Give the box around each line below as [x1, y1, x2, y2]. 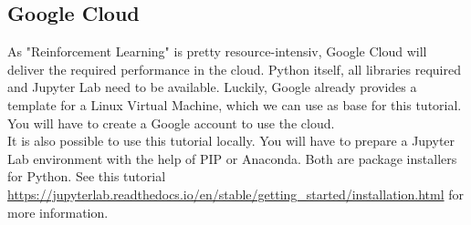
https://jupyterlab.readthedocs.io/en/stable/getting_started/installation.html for [7, 184, 464, 203]
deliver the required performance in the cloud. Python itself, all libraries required [7, 59, 461, 78]
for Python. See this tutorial [7, 167, 166, 186]
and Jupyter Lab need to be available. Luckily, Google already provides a [7, 77, 417, 97]
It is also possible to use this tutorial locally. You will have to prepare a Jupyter [7, 131, 455, 150]
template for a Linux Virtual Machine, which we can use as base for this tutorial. [7, 95, 462, 114]
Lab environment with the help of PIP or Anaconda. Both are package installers [7, 148, 457, 168]
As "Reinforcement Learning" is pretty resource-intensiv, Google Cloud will [7, 42, 427, 61]
